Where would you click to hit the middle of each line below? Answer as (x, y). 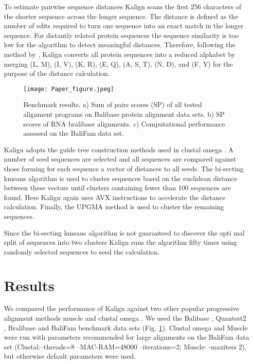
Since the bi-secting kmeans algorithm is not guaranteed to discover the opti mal (124, 232)
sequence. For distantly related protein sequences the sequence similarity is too (121, 35)
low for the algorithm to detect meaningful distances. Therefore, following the (120, 45)
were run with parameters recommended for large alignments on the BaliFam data (127, 337)
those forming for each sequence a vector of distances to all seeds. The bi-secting (124, 168)
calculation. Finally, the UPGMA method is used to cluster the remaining (114, 207)
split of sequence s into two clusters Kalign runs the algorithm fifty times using (121, 242)
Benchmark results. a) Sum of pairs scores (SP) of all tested (113, 104)
